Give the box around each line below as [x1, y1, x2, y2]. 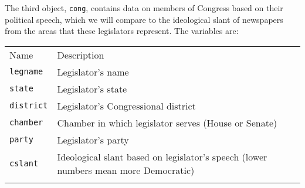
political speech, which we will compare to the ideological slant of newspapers [5, 13, 283, 25]
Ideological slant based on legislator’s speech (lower [57, 149, 267, 163]
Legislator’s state [57, 81, 127, 95]
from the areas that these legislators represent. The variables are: [5, 25, 239, 37]
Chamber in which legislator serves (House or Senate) [57, 115, 277, 129]
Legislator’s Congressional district [57, 98, 196, 112]
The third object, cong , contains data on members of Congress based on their [5, 2, 283, 13]
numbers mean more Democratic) [57, 163, 195, 177]
